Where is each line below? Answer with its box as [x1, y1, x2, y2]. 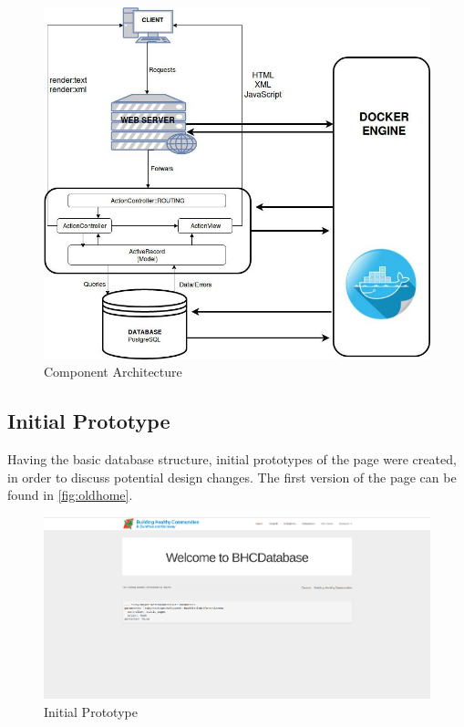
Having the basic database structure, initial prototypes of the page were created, [7, 449, 457, 468]
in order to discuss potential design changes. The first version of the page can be [7, 467, 457, 486]
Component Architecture [44, 362, 182, 381]
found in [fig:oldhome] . [7, 485, 133, 504]
